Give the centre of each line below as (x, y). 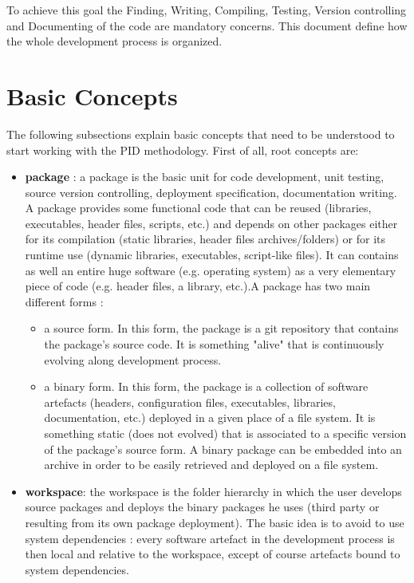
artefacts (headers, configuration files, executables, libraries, (190, 402)
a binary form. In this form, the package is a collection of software (206, 386)
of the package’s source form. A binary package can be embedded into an (223, 449)
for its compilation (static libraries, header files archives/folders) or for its (205, 239)
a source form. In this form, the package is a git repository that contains (221, 328)
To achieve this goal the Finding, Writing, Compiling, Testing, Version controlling (207, 10)
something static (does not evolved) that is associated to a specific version (225, 433)
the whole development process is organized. (114, 41)
